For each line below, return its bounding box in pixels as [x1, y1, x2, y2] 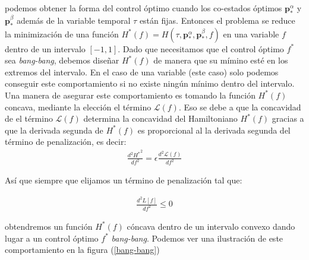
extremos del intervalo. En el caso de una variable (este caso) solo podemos [5, 65, 279, 78]
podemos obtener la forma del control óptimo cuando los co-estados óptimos [5, 2, 282, 14]
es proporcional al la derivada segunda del [137, 123, 291, 136]
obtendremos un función [5, 220, 93, 232]
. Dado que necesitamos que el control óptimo [118, 42, 284, 55]
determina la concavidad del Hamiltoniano [83, 112, 238, 125]
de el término [5, 112, 53, 125]
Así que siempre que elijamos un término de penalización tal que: [5, 174, 242, 186]
